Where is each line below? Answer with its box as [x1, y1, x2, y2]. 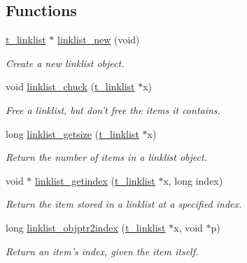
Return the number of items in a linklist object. [6, 150, 207, 164]
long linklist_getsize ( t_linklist [6, 126, 139, 141]
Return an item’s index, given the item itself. [6, 243, 199, 258]
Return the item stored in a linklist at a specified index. [6, 197, 242, 211]
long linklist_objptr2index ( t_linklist [6, 220, 166, 234]
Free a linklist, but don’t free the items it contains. [6, 102, 220, 117]
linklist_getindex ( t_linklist [35, 173, 155, 187]
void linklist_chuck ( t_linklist [6, 79, 135, 94]
